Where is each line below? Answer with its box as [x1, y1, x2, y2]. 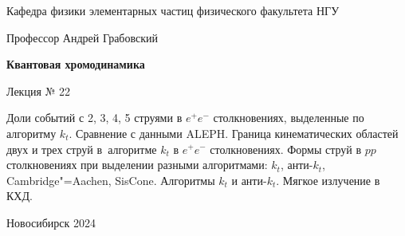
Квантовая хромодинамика [6, 56, 145, 73]
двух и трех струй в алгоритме [6, 140, 157, 157]
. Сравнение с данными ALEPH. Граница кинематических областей [69, 124, 399, 141]
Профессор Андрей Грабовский [6, 29, 159, 45]
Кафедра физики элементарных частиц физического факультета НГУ [6, 2, 340, 18]
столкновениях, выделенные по [213, 109, 364, 126]
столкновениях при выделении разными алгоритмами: [6, 156, 268, 173]
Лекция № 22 [6, 82, 70, 99]
